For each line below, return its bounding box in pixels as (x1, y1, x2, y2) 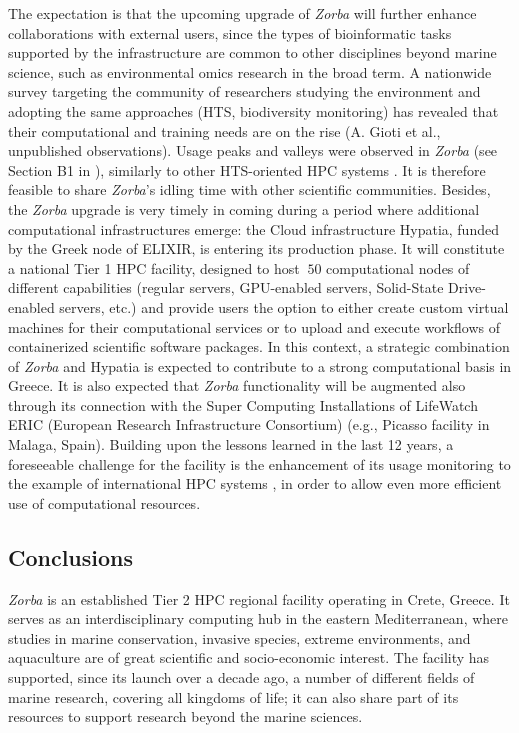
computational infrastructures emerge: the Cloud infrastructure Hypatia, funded (8, 218, 499, 239)
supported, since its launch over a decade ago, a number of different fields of (8, 667, 475, 688)
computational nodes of (326, 257, 470, 278)
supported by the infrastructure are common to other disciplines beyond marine (8, 42, 497, 63)
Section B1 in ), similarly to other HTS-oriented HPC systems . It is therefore (8, 159, 486, 180)
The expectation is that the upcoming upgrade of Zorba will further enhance (8, 3, 477, 23)
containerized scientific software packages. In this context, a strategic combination (8, 336, 510, 357)
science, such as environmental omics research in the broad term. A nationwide (8, 61, 492, 82)
